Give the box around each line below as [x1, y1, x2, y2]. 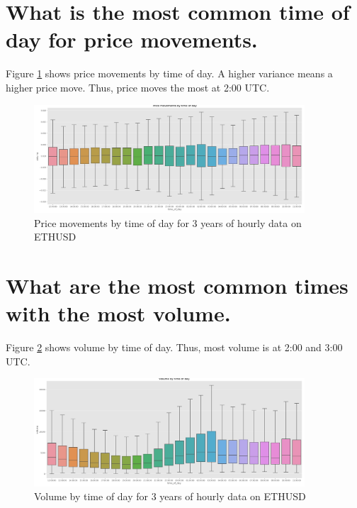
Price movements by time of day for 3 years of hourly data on [34, 215, 302, 230]
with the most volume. [6, 299, 231, 328]
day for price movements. [6, 25, 258, 54]
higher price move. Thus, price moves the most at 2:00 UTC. [6, 79, 270, 94]
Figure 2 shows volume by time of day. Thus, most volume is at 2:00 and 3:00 [6, 340, 343, 354]
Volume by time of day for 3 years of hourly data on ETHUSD [34, 489, 306, 504]
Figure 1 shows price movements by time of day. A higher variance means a [6, 66, 333, 81]
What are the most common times [6, 270, 348, 299]
